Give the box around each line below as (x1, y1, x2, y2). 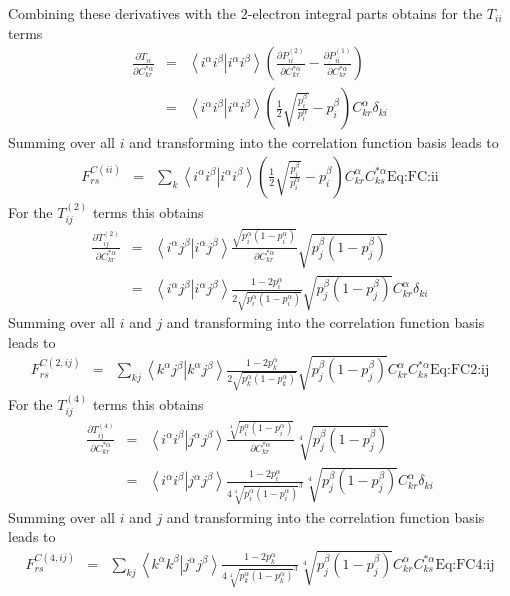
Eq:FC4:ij (435, 557, 495, 572)
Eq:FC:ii (386, 169, 439, 184)
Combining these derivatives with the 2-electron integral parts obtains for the (8, 3, 483, 23)
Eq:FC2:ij (430, 363, 490, 378)
